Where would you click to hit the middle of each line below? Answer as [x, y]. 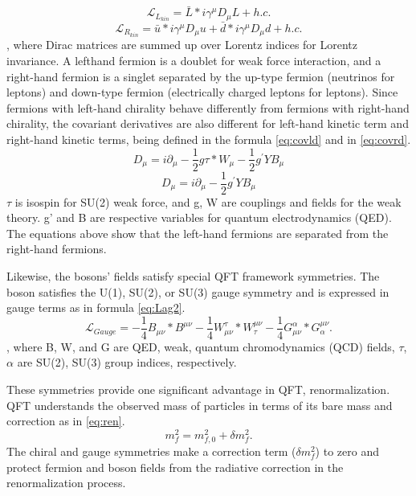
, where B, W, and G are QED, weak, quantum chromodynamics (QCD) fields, [201, 346]
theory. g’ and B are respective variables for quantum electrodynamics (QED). [199, 217]
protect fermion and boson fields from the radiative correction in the [175, 467]
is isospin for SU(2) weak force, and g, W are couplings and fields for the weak [208, 201]
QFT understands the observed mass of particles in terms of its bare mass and [200, 405]
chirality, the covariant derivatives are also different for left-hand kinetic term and [208, 123]
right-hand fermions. [57, 249]
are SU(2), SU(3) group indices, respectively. [127, 362]
